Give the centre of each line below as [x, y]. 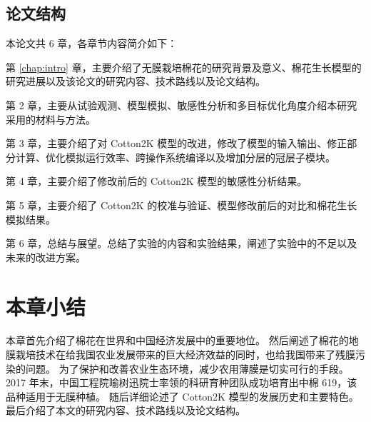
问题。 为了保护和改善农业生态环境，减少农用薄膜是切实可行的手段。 [187, 368]
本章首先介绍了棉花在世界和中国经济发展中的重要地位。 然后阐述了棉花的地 [182, 340]
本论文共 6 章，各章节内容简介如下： [92, 43]
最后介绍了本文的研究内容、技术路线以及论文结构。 [126, 410]
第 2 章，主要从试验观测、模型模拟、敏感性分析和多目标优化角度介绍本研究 [182, 105]
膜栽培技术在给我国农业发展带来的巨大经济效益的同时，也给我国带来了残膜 [181, 355]
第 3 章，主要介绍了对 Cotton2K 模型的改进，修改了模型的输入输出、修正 [177, 143]
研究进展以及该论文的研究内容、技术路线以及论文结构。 [136, 81]
